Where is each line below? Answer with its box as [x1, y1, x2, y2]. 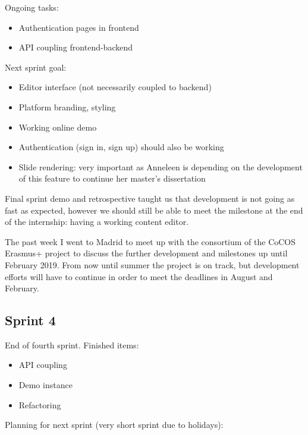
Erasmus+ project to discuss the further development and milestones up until [5, 247, 288, 259]
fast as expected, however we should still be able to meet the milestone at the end [5, 204, 303, 216]
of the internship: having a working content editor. [5, 215, 189, 228]
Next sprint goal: [5, 61, 67, 73]
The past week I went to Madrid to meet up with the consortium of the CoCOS [5, 235, 296, 247]
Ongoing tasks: [5, 1, 59, 13]
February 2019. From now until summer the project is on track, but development [5, 258, 300, 271]
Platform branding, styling [18, 100, 116, 113]
